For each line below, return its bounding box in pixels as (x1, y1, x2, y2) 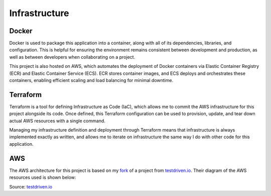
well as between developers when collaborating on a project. (9, 54, 135, 60)
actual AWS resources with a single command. (9, 118, 105, 124)
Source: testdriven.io (9, 183, 53, 189)
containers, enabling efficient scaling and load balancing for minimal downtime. (9, 77, 173, 83)
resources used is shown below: (9, 174, 76, 180)
